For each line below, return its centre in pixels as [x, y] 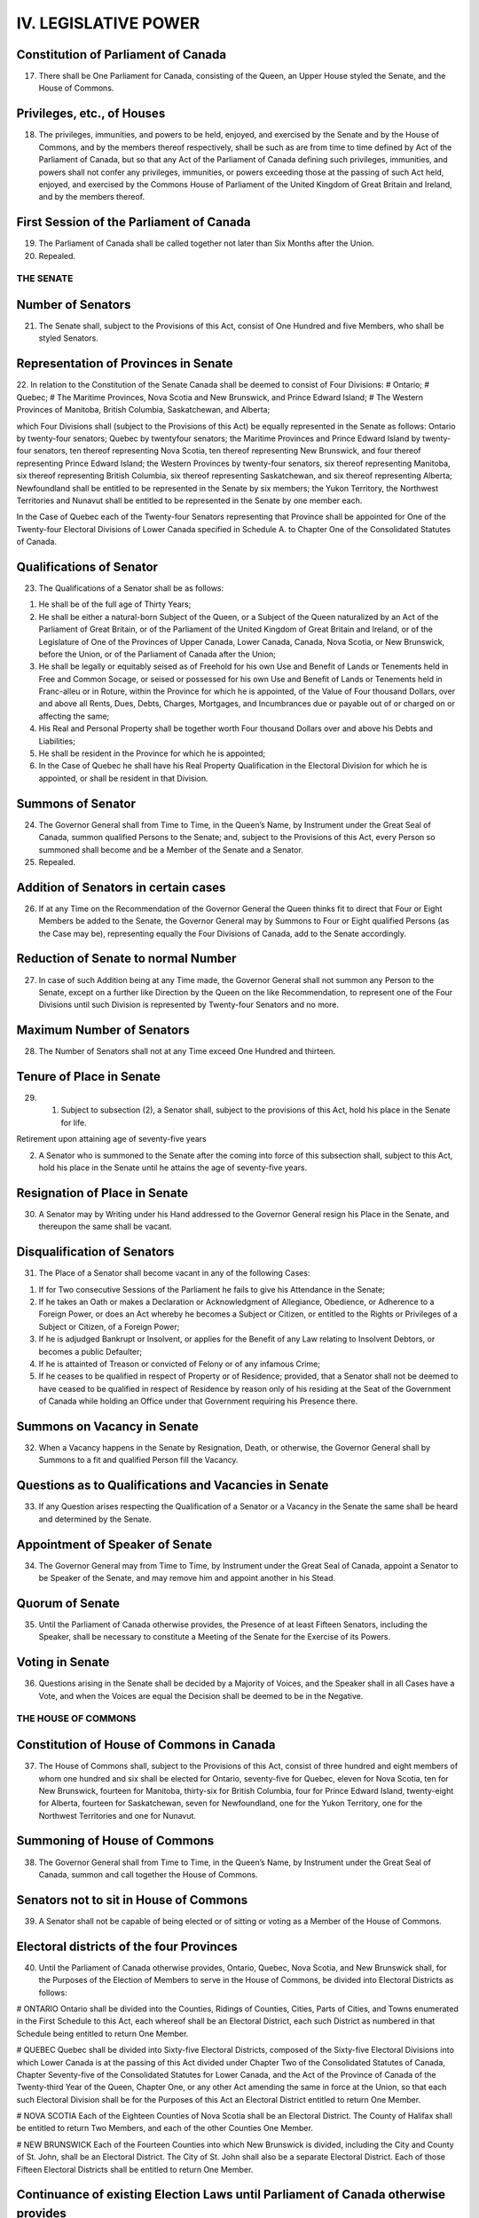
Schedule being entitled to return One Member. [102, 2033]
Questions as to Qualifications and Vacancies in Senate [173, 1486]
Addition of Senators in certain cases [121, 887]
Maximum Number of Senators [103, 1030]
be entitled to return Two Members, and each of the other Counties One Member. [165, 2128]
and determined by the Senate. [95, 1519]
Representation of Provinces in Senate [125, 364]
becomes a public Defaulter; [90, 1351]
